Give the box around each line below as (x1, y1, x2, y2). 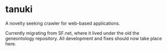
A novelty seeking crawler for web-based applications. (5, 20, 121, 26)
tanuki (5, 4, 33, 15)
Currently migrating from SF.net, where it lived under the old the (5, 30, 140, 36)
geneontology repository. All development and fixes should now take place (5, 35, 162, 41)
